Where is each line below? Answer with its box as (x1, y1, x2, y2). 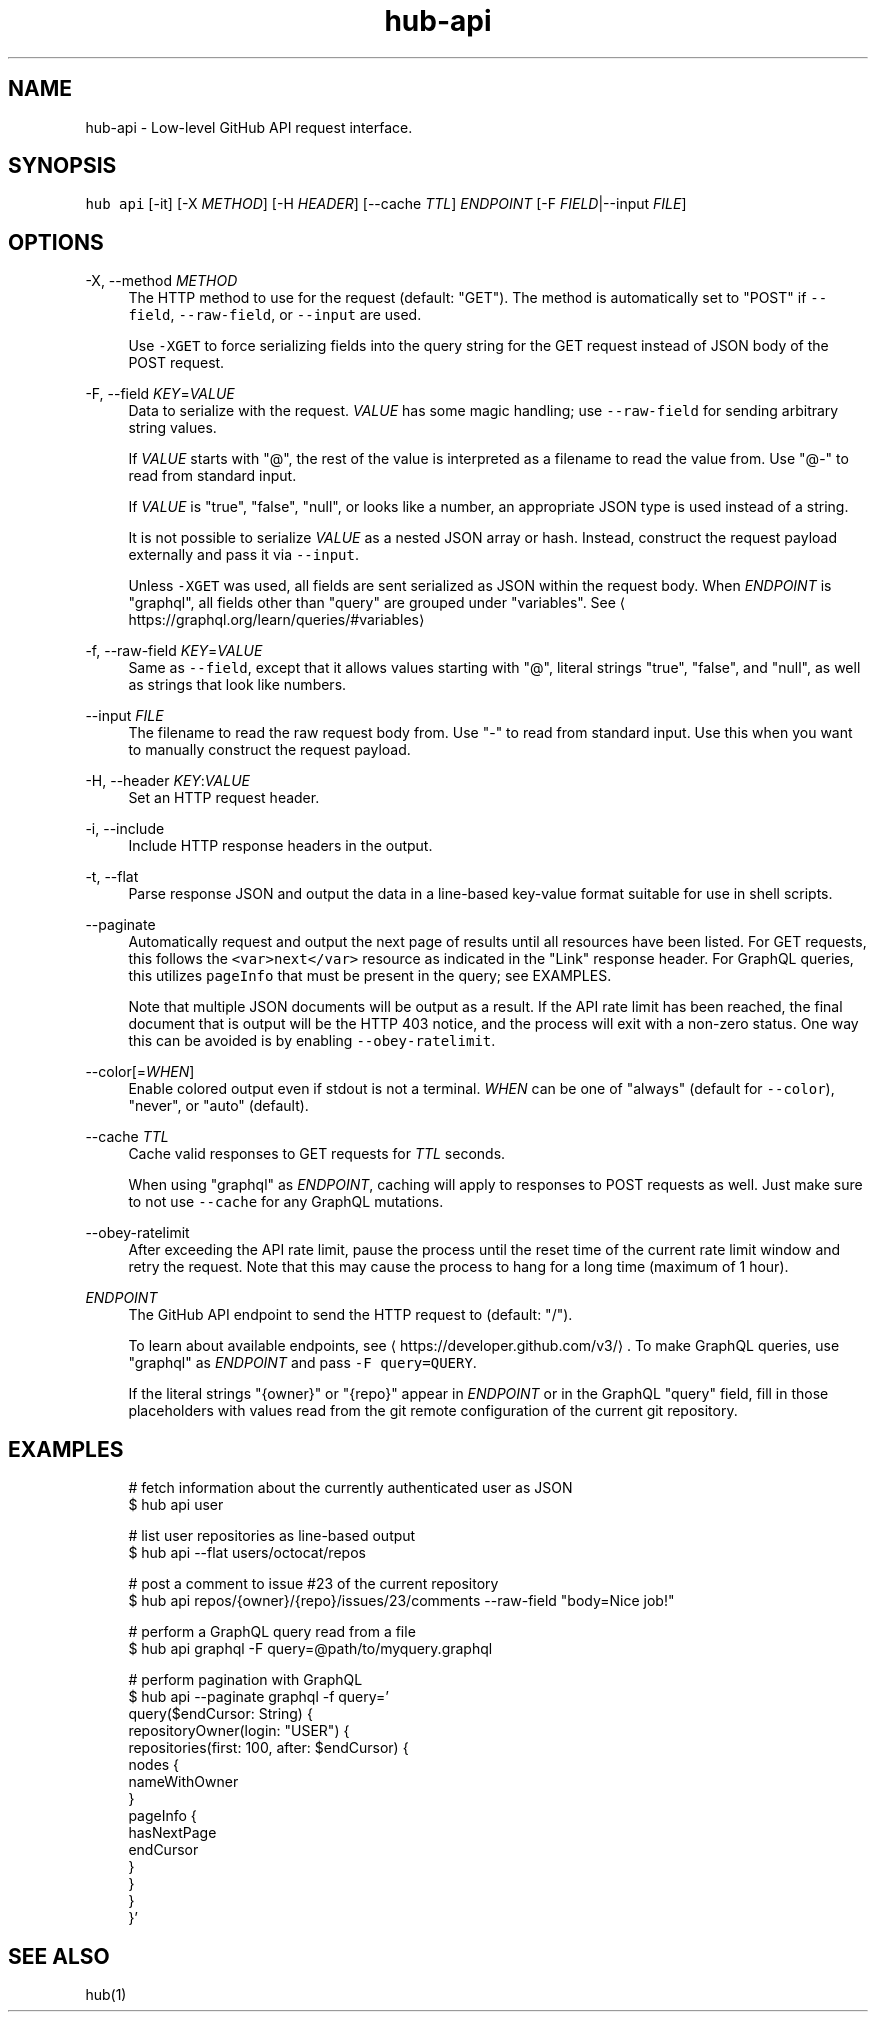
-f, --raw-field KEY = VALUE (85, 642, 263, 660)
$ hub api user (128, 1496, 224, 1514)
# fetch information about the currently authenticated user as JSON (128, 1479, 573, 1497)
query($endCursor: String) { (128, 1705, 313, 1723)
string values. (128, 419, 217, 437)
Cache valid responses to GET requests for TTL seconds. (128, 1145, 506, 1163)
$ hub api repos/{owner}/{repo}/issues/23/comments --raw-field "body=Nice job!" (128, 1592, 675, 1610)
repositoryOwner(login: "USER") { (128, 1722, 350, 1740)
